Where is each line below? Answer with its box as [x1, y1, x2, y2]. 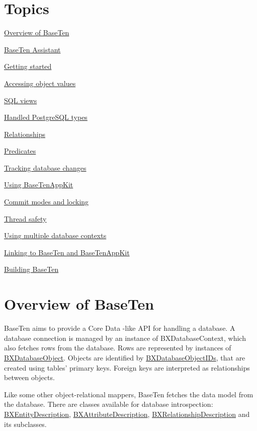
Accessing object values [4, 78, 76, 88]
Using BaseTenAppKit [4, 179, 73, 190]
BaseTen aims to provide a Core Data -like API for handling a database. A [4, 323, 235, 333]
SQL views [4, 95, 37, 105]
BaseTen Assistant [4, 44, 61, 54]
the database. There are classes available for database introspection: [4, 399, 213, 409]
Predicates [4, 146, 36, 156]
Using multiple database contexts [4, 230, 107, 241]
